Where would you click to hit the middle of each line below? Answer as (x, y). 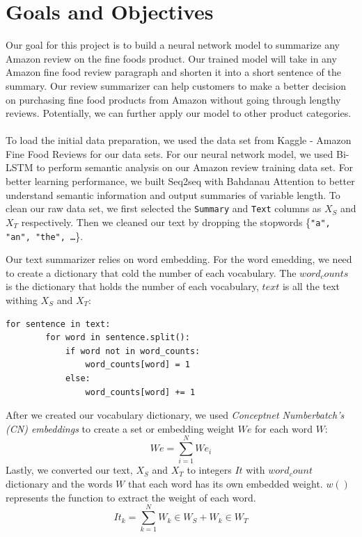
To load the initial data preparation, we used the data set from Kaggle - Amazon (179, 140)
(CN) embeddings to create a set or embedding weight (120, 428)
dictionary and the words (59, 484)
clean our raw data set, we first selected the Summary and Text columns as (164, 208)
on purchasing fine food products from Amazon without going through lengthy (173, 99)
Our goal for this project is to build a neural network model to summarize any (173, 45)
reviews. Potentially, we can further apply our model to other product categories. (179, 113)
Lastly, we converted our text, (69, 470)
